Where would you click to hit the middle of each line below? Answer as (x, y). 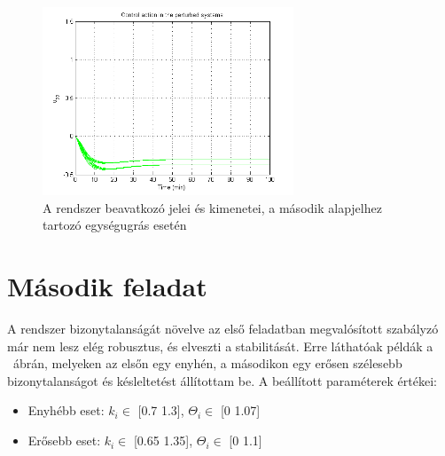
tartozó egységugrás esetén (115, 225)
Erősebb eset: (64, 440)
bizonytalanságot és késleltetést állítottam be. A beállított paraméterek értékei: (222, 380)
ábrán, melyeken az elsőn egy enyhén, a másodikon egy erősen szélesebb (207, 363)
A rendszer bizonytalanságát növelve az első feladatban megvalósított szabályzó (223, 329)
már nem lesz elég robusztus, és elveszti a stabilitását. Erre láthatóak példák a (220, 346)
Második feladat (107, 286)
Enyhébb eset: (66, 410)
